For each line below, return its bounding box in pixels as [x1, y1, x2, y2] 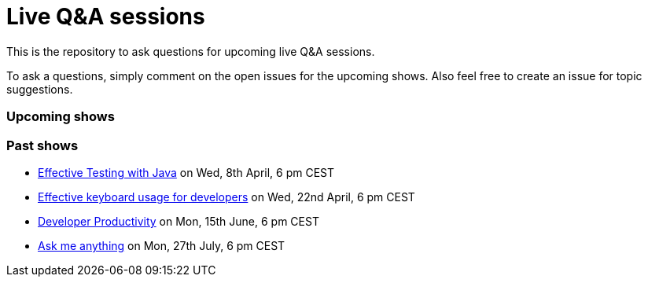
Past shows [6, 137, 79, 153]
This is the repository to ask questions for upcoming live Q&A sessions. [6, 44, 375, 58]
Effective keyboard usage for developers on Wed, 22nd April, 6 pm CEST [38, 189, 415, 204]
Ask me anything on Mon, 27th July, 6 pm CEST [38, 238, 285, 252]
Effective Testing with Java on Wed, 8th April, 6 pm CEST [38, 165, 335, 179]
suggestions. [6, 82, 73, 96]
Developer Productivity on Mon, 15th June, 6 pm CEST [38, 214, 319, 228]
